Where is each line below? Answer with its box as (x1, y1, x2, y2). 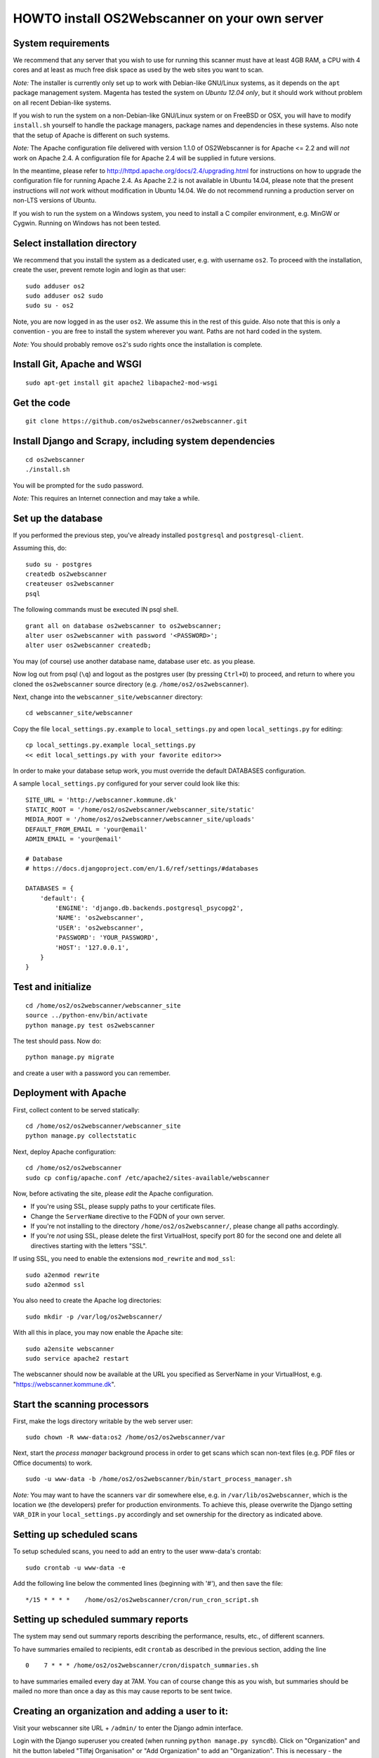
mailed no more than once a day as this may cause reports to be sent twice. (13, 1686, 232, 1695)
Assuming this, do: (13, 544, 67, 552)
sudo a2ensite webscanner (25, 1345, 115, 1353)
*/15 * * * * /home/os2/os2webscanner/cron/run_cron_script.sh (25, 1596, 259, 1603)
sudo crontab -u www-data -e (25, 1563, 126, 1572)
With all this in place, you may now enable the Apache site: (13, 1328, 183, 1337)
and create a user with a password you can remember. (13, 1069, 171, 1077)
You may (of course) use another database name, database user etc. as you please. (13, 657, 255, 665)
